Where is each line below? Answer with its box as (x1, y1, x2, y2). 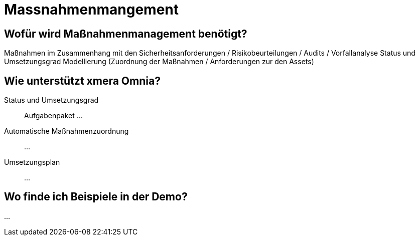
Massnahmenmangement (4, 1, 179, 18)
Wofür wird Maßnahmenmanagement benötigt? (4, 27, 247, 40)
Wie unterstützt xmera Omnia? (4, 74, 161, 87)
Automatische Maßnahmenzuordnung (4, 127, 129, 136)
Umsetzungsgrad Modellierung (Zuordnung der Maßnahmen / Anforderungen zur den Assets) (4, 57, 314, 66)
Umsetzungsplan (4, 158, 60, 167)
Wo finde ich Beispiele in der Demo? (4, 190, 188, 203)
